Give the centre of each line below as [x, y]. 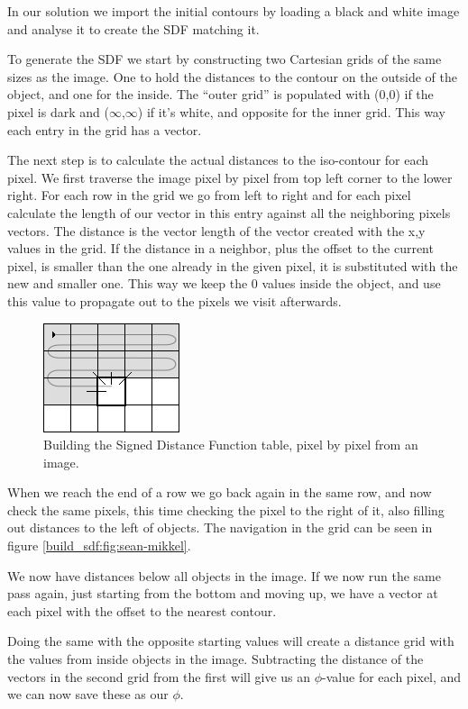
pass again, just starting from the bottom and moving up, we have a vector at [223, 593]
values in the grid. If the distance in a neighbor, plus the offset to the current [220, 248]
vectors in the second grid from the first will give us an [159, 676]
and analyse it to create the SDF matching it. [133, 28]
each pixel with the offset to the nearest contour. [142, 610]
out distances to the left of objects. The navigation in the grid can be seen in [220, 527]
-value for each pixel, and [392, 676]
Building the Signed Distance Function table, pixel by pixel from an [231, 445]
